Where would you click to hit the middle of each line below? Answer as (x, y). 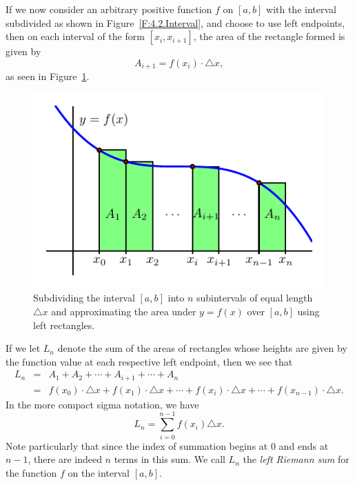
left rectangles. (64, 325)
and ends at (304, 445)
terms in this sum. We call (170, 459)
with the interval (301, 9)
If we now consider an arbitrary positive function (109, 9)
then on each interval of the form (75, 36)
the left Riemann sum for (296, 459)
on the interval (99, 472)
